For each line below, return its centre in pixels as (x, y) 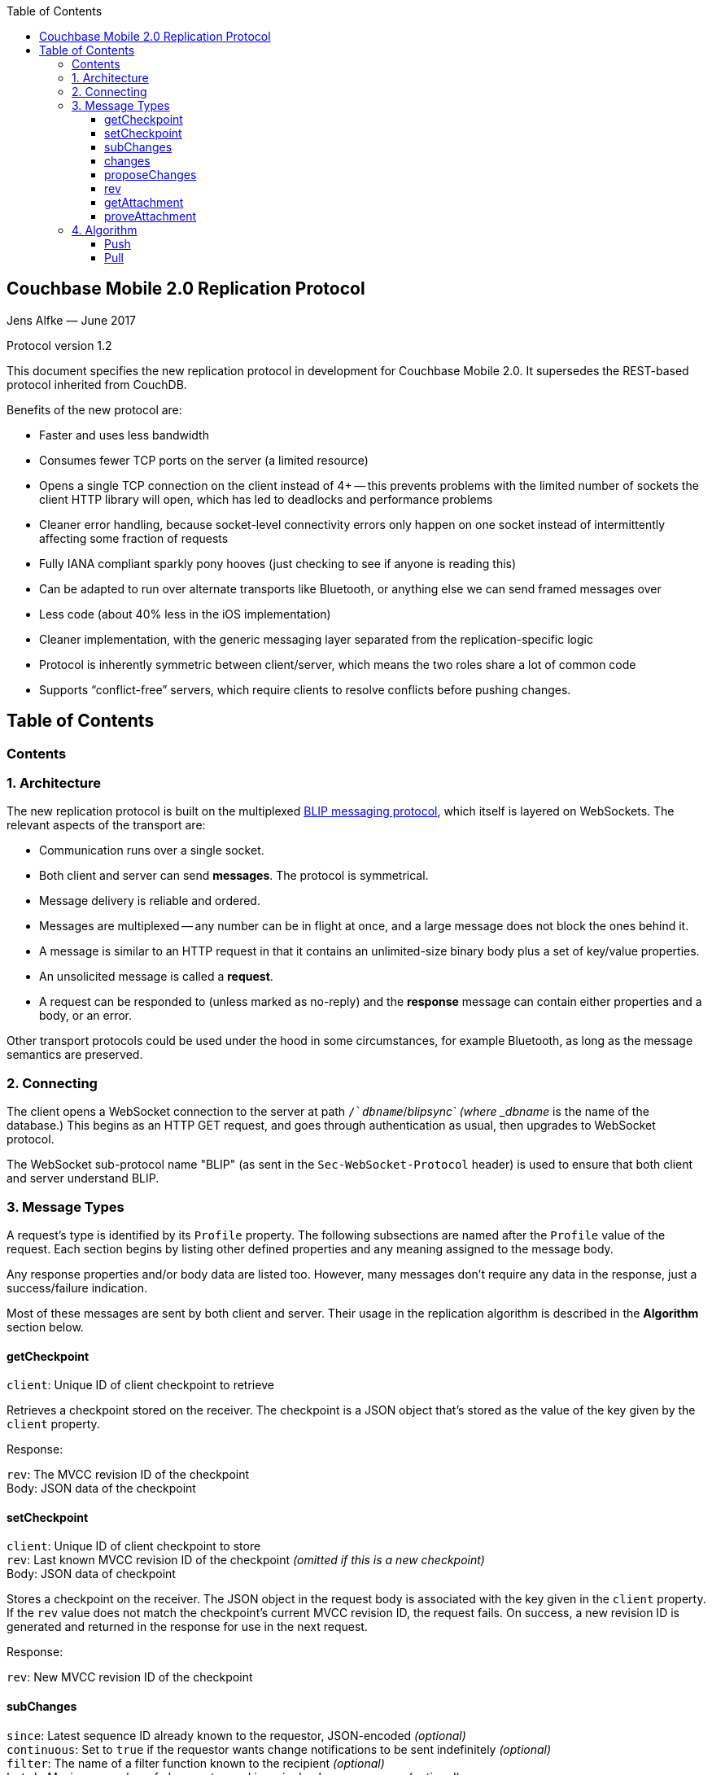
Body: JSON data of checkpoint (91, 1574)
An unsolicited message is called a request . (156, 977)
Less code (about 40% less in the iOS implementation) (185, 614)
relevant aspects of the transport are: (106, 825)
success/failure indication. (77, 1288)
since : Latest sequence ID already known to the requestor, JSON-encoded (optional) (236, 1735)
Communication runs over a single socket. (152, 850)
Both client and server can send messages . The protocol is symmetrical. (234, 876)
